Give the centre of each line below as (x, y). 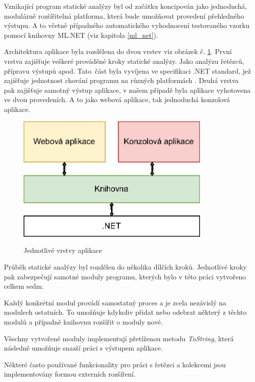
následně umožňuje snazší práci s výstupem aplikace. (84, 348)
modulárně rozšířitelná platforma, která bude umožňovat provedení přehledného (124, 15)
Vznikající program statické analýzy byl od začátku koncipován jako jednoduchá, (126, 6)
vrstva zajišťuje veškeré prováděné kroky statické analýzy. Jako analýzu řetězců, (124, 61)
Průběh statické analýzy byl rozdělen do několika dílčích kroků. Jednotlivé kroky (126, 266)
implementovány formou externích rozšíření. (70, 374)
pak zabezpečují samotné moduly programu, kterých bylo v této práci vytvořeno (125, 276)
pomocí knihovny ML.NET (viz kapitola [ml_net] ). (81, 35)
